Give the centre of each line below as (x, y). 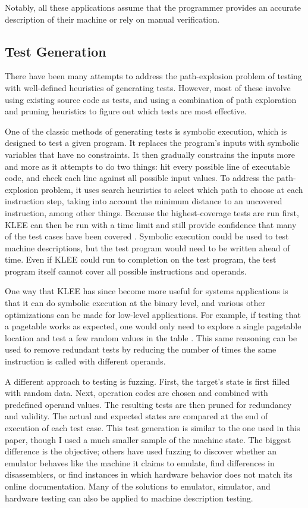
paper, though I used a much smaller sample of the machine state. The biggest (148, 439)
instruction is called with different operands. (85, 361)
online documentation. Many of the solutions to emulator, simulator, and (138, 486)
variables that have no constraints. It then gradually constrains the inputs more (150, 154)
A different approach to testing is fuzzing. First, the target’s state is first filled (147, 381)
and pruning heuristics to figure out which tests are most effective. (126, 111)
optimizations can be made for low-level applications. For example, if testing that (153, 314)
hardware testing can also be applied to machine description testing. (129, 498)
